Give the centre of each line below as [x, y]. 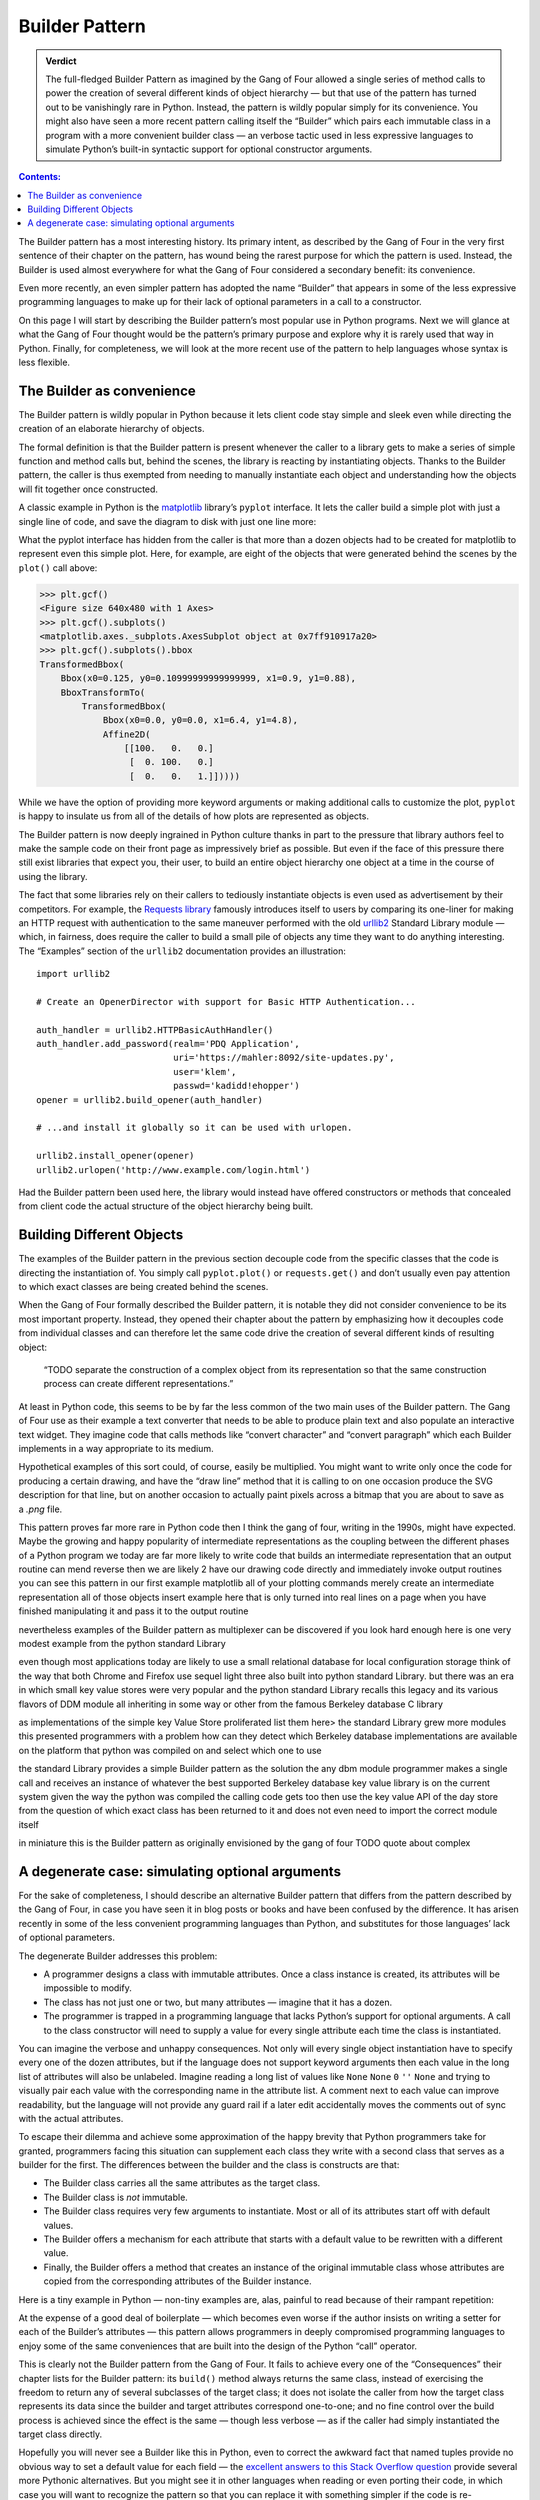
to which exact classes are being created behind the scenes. [143, 1287]
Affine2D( [126, 734]
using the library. [53, 876]
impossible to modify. [87, 1988]
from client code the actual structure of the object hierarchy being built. [166, 1206]
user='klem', [205, 1071]
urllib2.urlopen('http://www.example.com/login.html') [173, 1169]
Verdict [61, 61]
